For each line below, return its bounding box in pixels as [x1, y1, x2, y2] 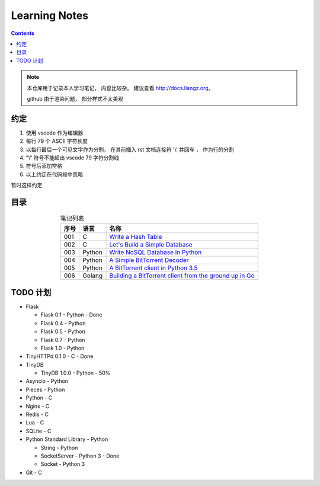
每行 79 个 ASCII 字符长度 [25, 138, 88, 145]
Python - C [25, 394, 53, 401]
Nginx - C [25, 402, 50, 410]
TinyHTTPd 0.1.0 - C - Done [25, 353, 94, 360]
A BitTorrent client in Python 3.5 [109, 264, 198, 272]
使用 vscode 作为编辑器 [25, 129, 84, 136]
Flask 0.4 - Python [40, 319, 86, 327]
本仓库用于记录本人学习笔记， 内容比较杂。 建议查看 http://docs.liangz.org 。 [27, 84, 214, 91]
